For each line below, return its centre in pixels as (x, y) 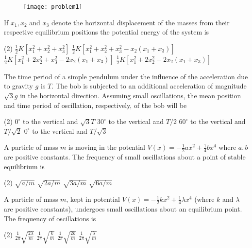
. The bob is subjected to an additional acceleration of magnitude (149, 86)
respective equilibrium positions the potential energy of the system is (107, 32)
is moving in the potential (107, 147)
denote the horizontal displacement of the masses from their (140, 22)
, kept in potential (93, 199)
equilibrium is (24, 166)
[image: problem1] (53, 7)
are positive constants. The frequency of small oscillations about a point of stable (125, 157)
